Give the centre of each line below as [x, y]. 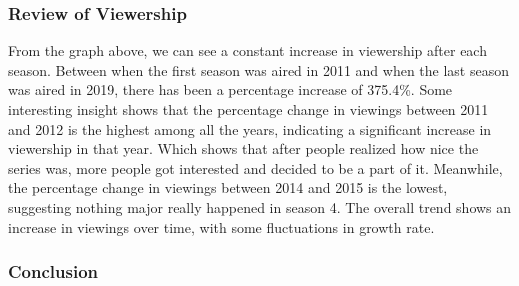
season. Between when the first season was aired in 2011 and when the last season [258, 69]
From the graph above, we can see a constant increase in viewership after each [247, 50]
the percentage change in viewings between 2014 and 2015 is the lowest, [228, 187]
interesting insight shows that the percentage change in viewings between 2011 [248, 109]
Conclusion [53, 271]
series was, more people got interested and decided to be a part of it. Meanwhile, [255, 167]
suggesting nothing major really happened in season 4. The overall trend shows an [260, 206]
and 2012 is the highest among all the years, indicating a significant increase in [250, 128]
